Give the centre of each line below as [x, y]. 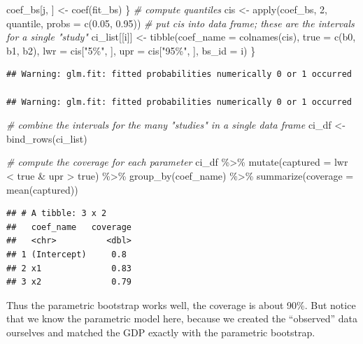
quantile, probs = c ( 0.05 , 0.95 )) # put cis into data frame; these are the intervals [180, 23]
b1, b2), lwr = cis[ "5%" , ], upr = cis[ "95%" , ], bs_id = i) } [131, 50]
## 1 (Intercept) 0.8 [66, 254]
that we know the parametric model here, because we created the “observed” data [182, 318]
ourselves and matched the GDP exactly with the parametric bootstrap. [161, 332]
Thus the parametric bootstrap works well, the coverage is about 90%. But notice [181, 304]
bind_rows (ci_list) [47, 138]
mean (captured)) [42, 189]
